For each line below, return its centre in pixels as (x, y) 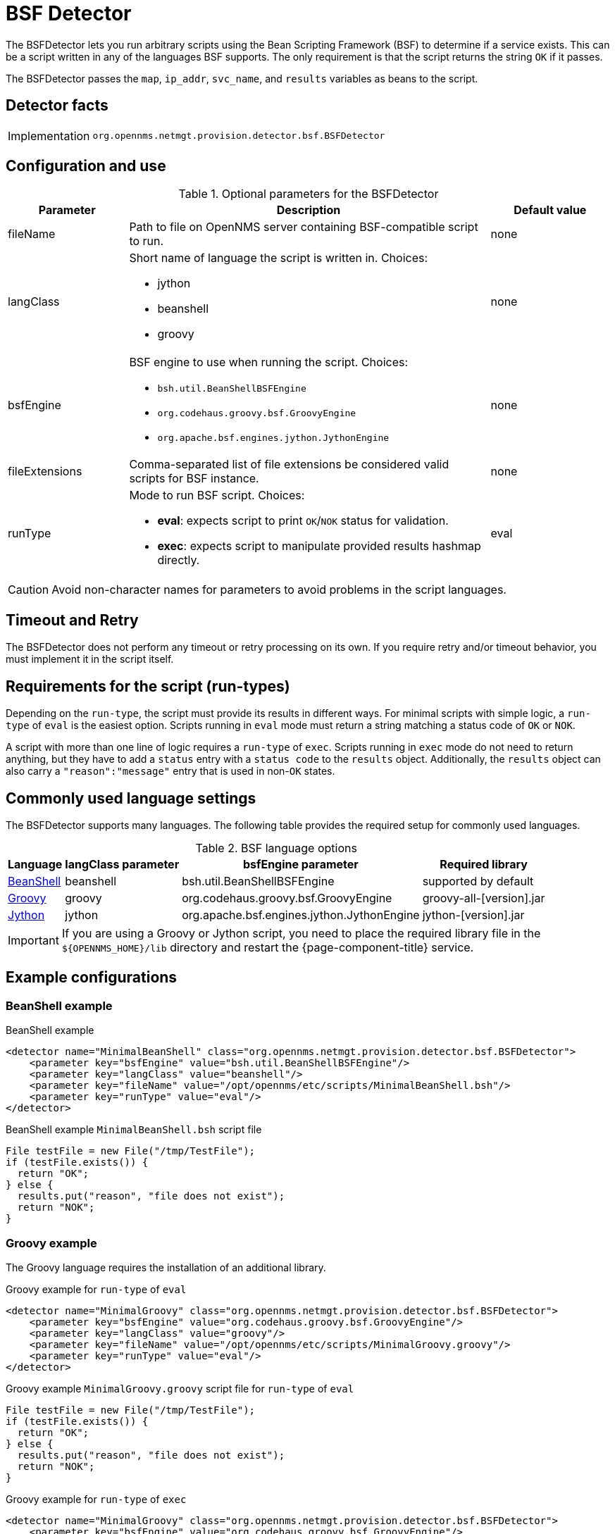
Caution (29, 590)
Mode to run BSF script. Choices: (217, 495)
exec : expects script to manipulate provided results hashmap (319, 546)
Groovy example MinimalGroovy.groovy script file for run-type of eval (180, 1388)
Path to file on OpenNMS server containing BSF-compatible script (304, 227)
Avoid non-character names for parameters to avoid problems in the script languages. (279, 590)
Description (309, 210)
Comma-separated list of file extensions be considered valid (289, 464)
